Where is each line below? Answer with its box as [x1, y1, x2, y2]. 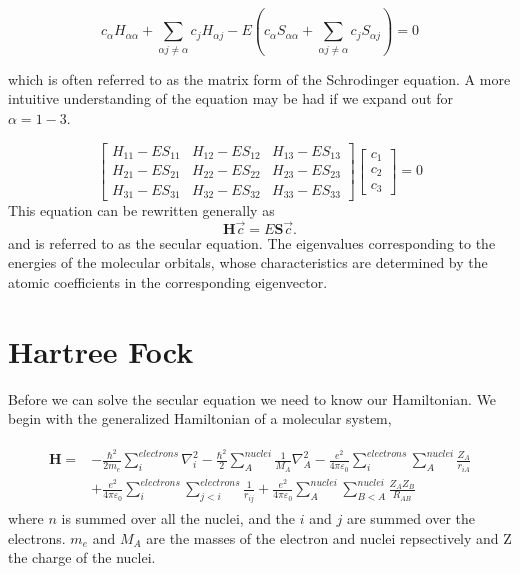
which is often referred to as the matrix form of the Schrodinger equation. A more [8, 68, 511, 89]
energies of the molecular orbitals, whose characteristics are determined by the [8, 252, 488, 273]
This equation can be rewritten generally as [8, 199, 275, 220]
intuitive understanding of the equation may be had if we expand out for [8, 88, 454, 109]
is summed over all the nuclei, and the [61, 507, 296, 528]
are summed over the [346, 507, 475, 528]
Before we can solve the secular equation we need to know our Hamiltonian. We [8, 388, 497, 409]
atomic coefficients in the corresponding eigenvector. [8, 271, 328, 292]
